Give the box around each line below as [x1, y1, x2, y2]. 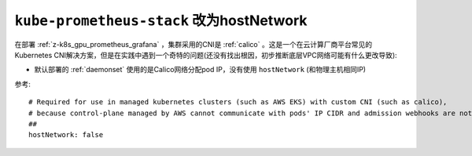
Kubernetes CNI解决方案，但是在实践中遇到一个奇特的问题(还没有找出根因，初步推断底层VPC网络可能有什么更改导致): [14, 50, 397, 60]
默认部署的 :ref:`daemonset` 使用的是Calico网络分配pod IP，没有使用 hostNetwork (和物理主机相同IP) [34, 65, 366, 74]
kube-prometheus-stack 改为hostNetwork [14, 12, 308, 29]
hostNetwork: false [28, 130, 104, 140]
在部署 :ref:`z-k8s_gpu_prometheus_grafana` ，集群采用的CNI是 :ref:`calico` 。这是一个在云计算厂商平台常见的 [14, 39, 373, 49]
